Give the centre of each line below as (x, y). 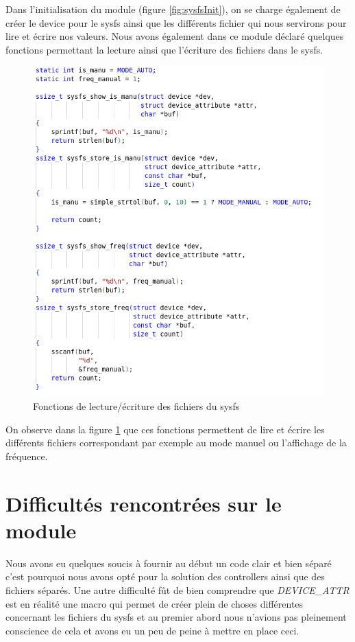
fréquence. (27, 456)
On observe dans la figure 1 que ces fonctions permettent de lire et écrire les (165, 429)
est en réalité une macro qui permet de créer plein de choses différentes (155, 603)
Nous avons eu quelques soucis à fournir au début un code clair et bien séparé (169, 563)
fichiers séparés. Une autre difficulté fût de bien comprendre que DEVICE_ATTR (177, 590)
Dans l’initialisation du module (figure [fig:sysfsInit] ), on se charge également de (173, 9)
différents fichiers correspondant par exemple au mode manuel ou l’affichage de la (176, 443)
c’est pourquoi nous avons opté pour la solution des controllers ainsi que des (165, 576)
